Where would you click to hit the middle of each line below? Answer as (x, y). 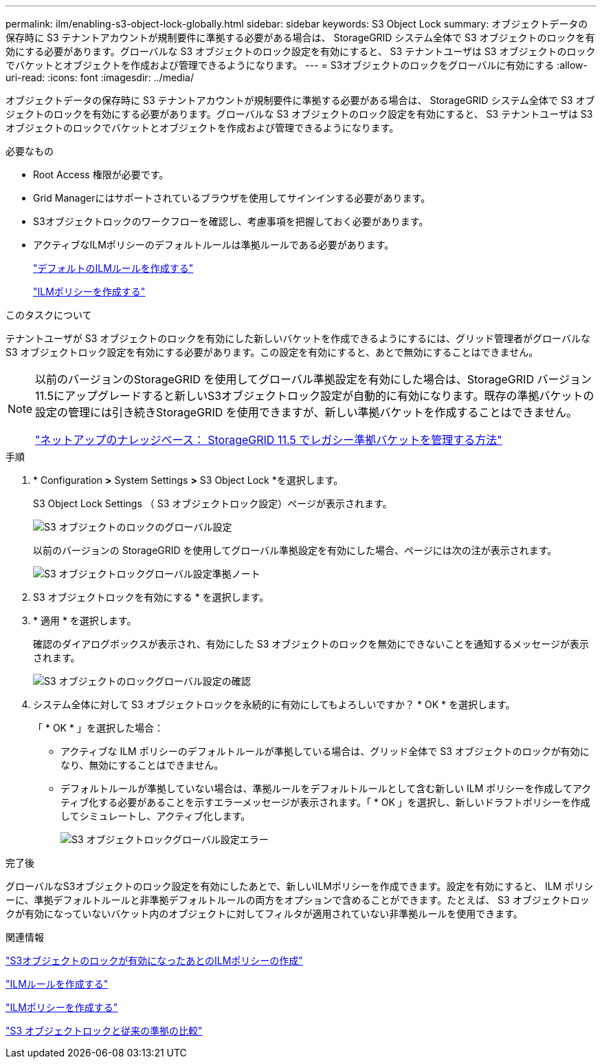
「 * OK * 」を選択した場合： (98, 728)
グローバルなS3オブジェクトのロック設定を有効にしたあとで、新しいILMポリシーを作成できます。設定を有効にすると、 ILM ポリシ (300, 886)
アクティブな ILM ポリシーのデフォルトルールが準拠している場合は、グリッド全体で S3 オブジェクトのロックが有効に (325, 751)
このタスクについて (49, 315)
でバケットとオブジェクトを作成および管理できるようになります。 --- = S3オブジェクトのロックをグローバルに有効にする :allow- (297, 65)
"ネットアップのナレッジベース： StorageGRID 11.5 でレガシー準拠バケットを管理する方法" (269, 440)
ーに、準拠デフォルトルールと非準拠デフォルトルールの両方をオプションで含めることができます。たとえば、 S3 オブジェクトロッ (298, 900)
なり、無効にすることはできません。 (142, 765)
